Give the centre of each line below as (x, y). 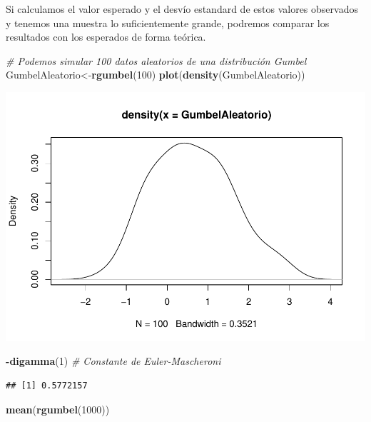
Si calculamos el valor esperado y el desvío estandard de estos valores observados (182, 9)
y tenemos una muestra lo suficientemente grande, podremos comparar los (168, 22)
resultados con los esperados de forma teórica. (106, 37)
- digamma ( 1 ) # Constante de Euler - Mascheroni (113, 361)
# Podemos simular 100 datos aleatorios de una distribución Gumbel (156, 60)
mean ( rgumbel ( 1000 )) (58, 409)
